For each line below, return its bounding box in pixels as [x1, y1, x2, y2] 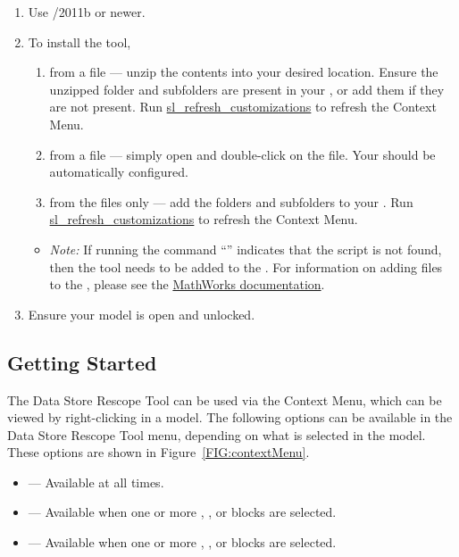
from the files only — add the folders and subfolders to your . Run [49, 192, 413, 211]
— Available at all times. [28, 472, 164, 491]
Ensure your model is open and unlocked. [28, 304, 255, 323]
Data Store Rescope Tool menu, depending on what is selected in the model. [7, 425, 426, 444]
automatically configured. [49, 162, 188, 181]
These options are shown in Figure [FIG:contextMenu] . [7, 443, 310, 461]
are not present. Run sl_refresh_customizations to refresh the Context [49, 97, 437, 116]
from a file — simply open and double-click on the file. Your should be [49, 145, 436, 163]
